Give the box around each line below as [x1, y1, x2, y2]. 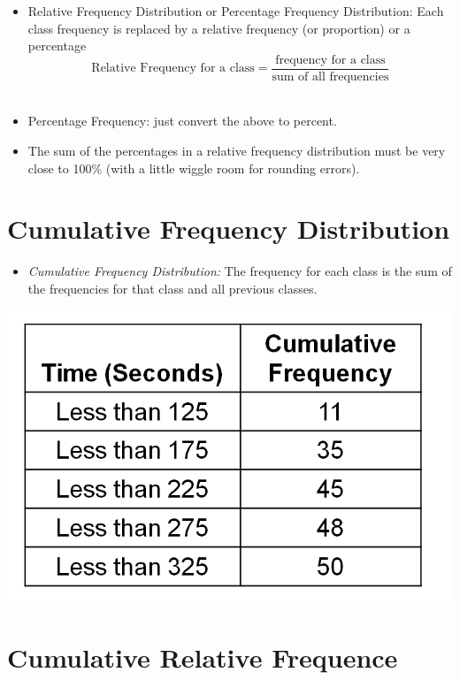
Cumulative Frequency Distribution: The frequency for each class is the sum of [27, 262, 452, 280]
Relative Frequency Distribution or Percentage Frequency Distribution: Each [27, 2, 444, 19]
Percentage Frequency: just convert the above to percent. [27, 111, 337, 130]
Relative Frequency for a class [91, 62, 255, 75]
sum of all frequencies [272, 70, 389, 83]
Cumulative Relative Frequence [7, 639, 398, 676]
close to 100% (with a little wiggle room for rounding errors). [27, 158, 360, 177]
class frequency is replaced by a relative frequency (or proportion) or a [27, 19, 410, 37]
